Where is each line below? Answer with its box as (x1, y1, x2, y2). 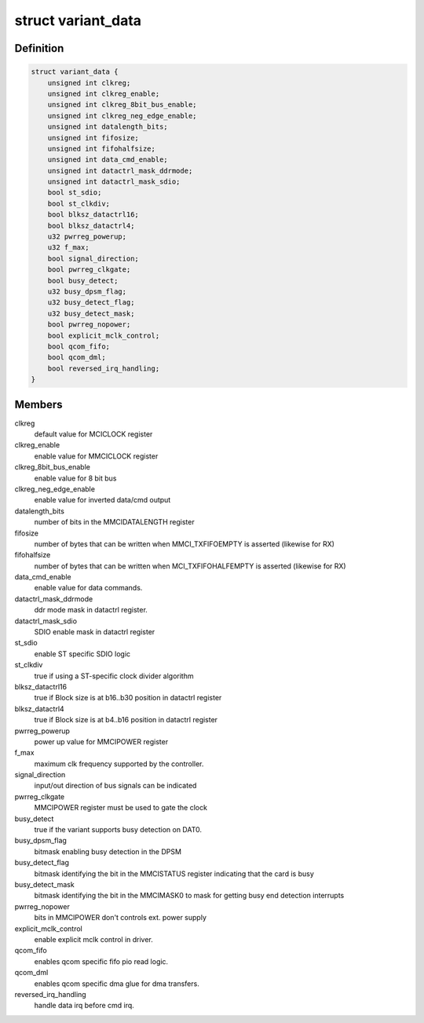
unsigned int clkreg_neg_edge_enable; (47, 111, 197, 120)
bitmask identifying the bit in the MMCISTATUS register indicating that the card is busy (34, 868, 314, 879)
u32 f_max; (47, 243, 90, 252)
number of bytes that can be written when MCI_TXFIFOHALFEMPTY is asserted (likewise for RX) (34, 561, 346, 571)
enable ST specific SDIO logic (34, 649, 131, 659)
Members (14, 397, 63, 411)
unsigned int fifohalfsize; (47, 144, 156, 153)
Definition (14, 42, 64, 55)
